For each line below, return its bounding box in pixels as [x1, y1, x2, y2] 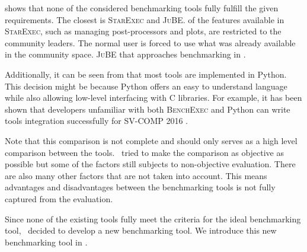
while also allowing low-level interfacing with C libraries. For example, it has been [5, 91, 302, 104]
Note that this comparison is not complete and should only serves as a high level [5, 134, 298, 146]
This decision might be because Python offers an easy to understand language [5, 79, 287, 92]
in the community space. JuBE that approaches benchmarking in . [5, 48, 246, 60]
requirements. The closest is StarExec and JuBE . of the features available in [5, 13, 284, 25]
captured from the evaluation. [5, 192, 113, 205]
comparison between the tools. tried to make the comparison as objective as [5, 146, 284, 158]
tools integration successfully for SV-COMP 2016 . [5, 114, 188, 127]
